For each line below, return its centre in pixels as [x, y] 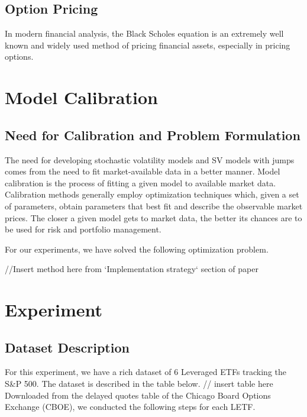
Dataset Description [67, 347]
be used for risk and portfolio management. [83, 229]
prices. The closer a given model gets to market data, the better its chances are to [153, 217]
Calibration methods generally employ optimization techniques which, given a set [152, 194]
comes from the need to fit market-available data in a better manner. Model [143, 171]
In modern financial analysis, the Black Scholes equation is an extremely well [144, 33]
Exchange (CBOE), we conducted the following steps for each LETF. [130, 407]
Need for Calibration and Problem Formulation [153, 135]
